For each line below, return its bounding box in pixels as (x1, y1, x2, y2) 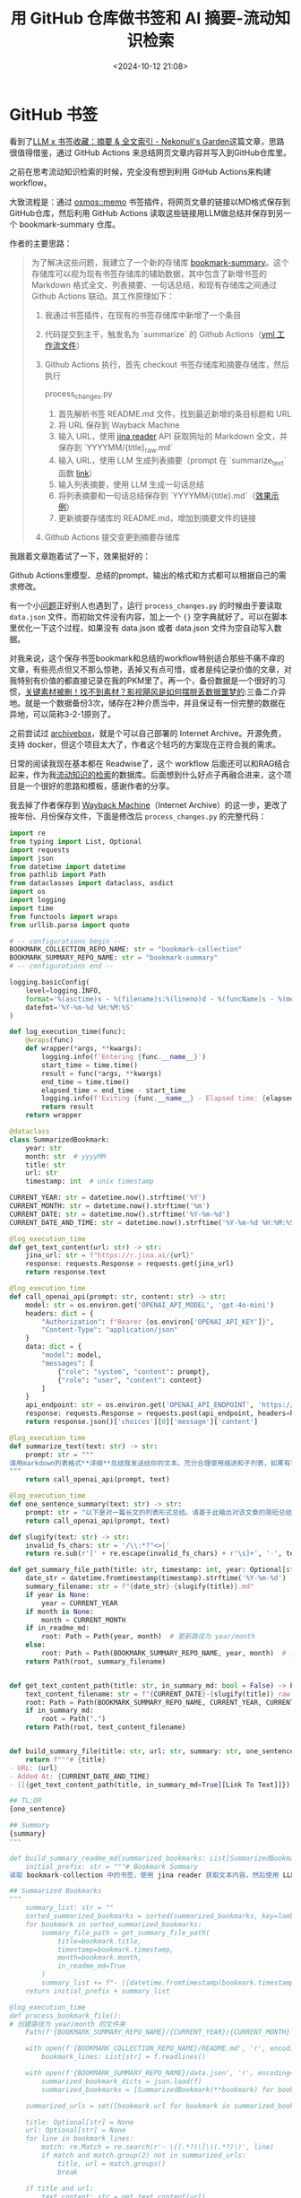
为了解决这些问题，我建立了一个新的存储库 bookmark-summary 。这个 (30, 256, 289, 267)
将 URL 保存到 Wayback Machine (57, 420, 181, 430)
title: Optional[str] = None (25, 2117, 134, 2126)
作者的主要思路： (9, 238, 73, 248)
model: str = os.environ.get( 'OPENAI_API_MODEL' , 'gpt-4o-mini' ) (25, 1300, 275, 1309)
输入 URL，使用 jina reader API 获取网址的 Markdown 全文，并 (57, 431, 288, 442)
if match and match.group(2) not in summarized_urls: (41, 2151, 246, 2160)
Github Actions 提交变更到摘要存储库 (44, 532, 181, 543)
